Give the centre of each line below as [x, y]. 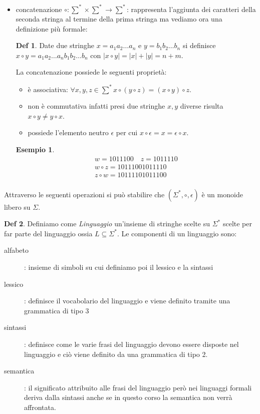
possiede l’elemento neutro [68, 132]
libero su [17, 206]
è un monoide [222, 194]
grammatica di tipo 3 [57, 310]
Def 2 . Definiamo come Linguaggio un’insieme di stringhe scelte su [107, 224]
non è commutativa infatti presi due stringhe [96, 106]
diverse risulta [202, 106]
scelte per [237, 224]
